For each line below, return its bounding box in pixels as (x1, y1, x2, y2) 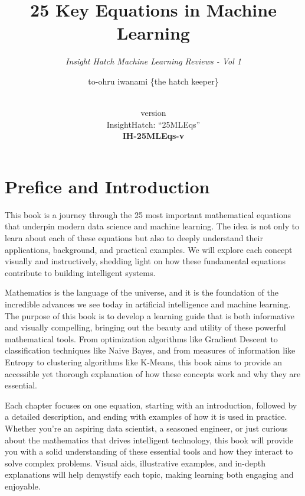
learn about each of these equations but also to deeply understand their (5, 232, 263, 244)
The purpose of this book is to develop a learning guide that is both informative (5, 309, 294, 322)
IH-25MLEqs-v (122, 129, 185, 142)
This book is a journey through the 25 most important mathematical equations (5, 208, 291, 221)
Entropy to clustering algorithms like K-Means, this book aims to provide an (5, 355, 283, 368)
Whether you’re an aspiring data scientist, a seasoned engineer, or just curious (5, 422, 288, 434)
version (140, 106, 166, 119)
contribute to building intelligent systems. (5, 266, 156, 278)
